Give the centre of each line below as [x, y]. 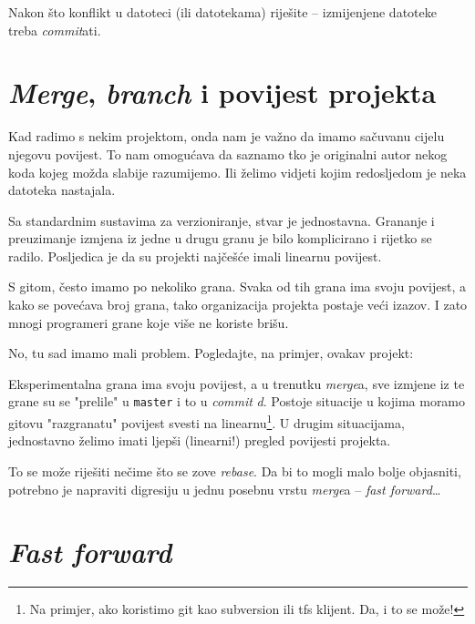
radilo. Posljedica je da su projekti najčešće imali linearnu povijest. [195, 256]
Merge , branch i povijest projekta [222, 93]
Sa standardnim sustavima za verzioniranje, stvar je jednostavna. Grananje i [222, 220]
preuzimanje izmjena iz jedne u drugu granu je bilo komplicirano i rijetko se [220, 238]
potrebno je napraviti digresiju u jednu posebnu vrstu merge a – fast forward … [225, 489]
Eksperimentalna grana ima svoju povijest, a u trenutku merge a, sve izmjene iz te [237, 383]
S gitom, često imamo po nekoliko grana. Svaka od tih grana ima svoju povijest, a [237, 286]
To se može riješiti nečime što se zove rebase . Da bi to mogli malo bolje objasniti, [235, 471]
